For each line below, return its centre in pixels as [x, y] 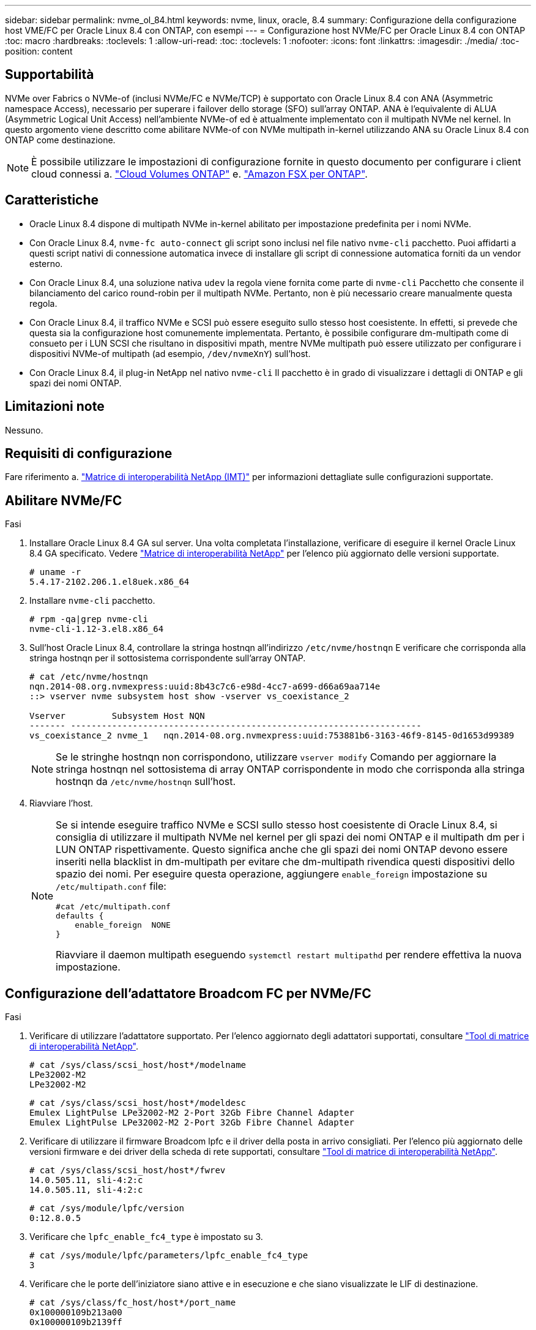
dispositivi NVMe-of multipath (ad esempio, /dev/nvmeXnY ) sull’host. [170, 353]
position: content [39, 51]
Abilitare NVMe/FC [64, 500]
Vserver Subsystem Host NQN [117, 716]
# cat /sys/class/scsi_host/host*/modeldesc [138, 1103]
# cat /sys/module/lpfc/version [107, 1208]
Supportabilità [50, 75]
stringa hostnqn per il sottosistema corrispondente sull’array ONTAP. [168, 658]
